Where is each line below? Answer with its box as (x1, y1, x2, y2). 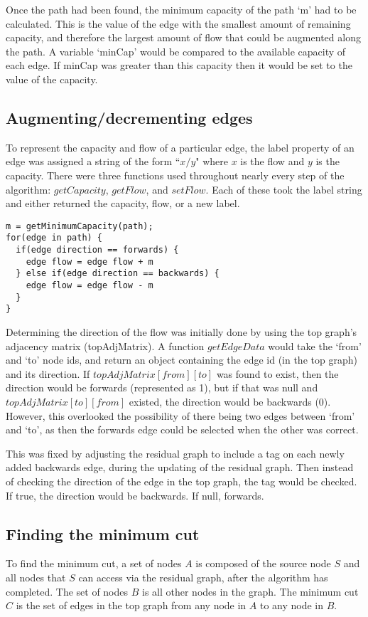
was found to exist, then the (216, 366, 339, 381)
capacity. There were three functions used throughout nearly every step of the (6, 167, 345, 182)
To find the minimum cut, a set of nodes (6, 556, 182, 571)
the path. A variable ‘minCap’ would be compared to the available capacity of (6, 43, 346, 58)
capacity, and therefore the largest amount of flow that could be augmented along (6, 30, 361, 45)
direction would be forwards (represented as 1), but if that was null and (6, 380, 318, 395)
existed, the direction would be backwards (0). (129, 394, 331, 408)
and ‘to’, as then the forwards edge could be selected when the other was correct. (6, 422, 359, 437)
